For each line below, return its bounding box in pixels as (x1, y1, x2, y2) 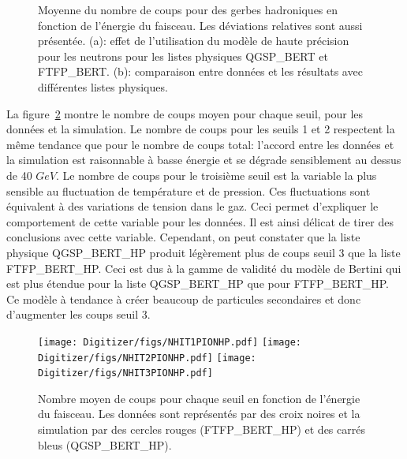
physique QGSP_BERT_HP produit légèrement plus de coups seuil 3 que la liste (6, 244, 401, 260)
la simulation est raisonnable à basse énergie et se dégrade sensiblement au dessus (6, 151, 401, 168)
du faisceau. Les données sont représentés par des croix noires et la (38, 405, 360, 422)
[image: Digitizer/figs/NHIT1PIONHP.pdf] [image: (38, 336, 301, 348)
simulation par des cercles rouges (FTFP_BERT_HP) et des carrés (38, 421, 365, 438)
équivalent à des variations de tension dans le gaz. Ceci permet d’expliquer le (6, 198, 379, 215)
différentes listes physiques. (38, 78, 168, 95)
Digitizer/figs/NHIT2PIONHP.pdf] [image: (38, 352, 256, 364)
